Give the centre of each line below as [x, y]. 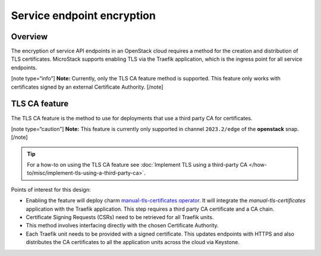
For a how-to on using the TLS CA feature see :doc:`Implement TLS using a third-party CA [137, 165]
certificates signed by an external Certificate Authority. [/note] [87, 87]
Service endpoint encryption [83, 15]
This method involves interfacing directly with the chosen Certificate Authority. [122, 226]
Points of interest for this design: [51, 189]
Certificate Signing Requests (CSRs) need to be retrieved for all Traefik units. [120, 217]
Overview [29, 37]
